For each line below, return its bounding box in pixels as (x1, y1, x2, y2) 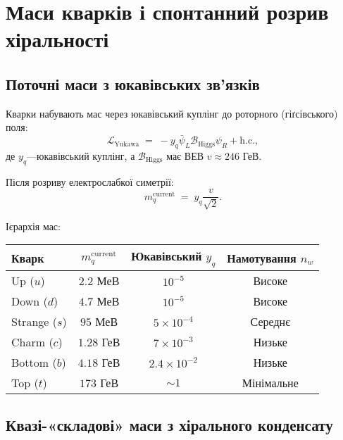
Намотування (227, 249, 297, 266)
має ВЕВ (166, 148, 204, 163)
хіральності (6, 25, 109, 54)
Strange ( (11, 313, 57, 329)
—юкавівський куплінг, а (27, 148, 135, 163)
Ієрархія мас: (6, 218, 61, 233)
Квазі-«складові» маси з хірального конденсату (6, 413, 333, 435)
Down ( (11, 292, 48, 309)
